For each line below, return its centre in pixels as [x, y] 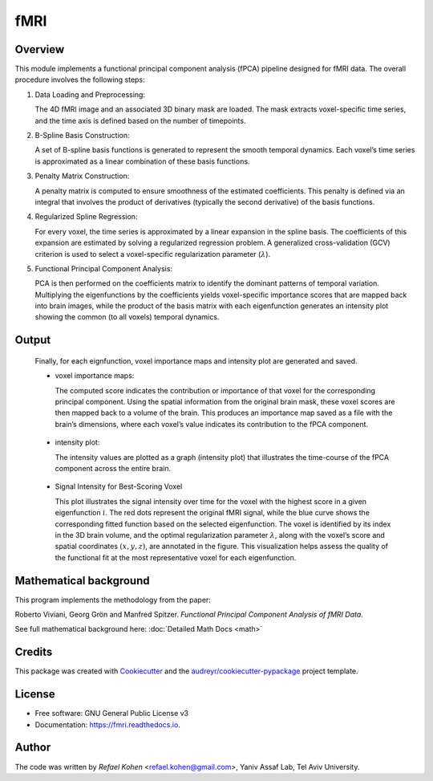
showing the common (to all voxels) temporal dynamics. [127, 317]
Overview [40, 49]
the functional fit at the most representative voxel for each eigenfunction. [176, 557]
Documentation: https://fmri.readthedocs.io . [107, 724]
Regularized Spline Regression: [86, 217]
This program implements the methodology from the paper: [113, 600]
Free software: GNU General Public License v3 [112, 714]
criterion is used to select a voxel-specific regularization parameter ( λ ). [153, 254]
